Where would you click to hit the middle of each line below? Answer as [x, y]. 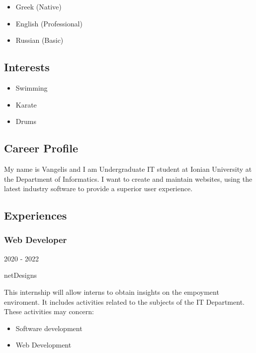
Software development [49, 328]
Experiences [36, 215]
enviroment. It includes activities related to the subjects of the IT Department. [124, 301]
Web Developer [36, 240]
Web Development [43, 345]
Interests [27, 67]
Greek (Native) [39, 6]
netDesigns [21, 275]
